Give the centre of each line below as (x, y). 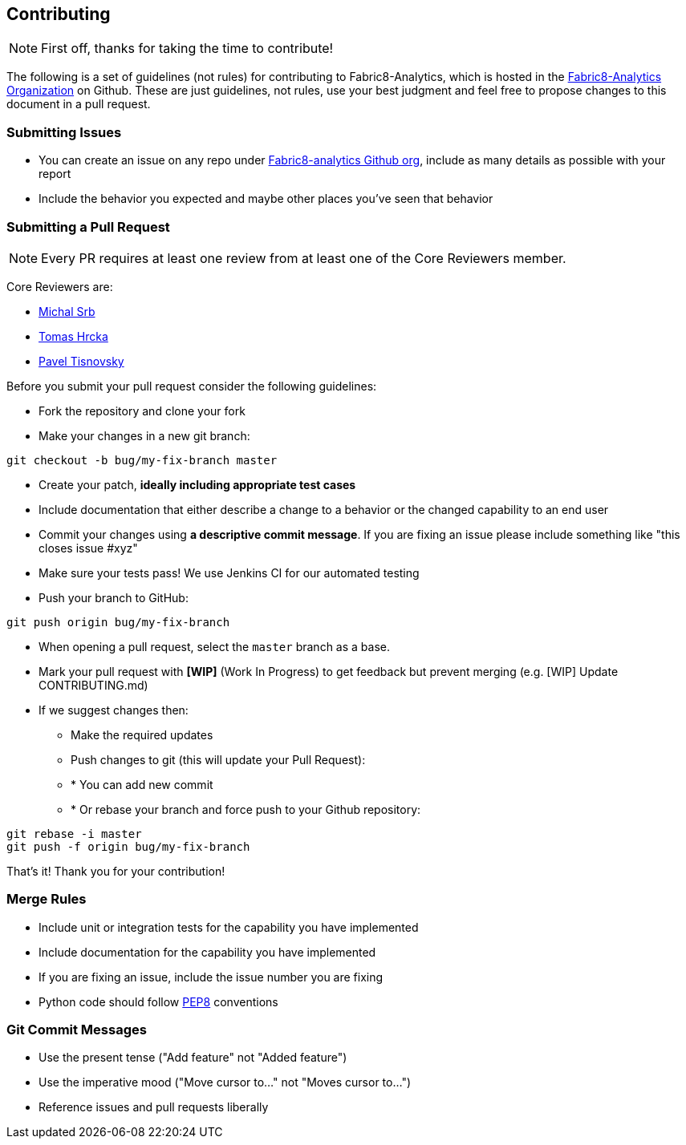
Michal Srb (67, 311)
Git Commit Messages (77, 1030)
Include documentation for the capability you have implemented (207, 952)
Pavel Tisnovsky (81, 361)
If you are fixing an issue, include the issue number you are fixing (211, 977)
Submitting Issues (64, 132)
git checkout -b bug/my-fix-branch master (142, 460)
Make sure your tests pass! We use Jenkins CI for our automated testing (229, 572)
